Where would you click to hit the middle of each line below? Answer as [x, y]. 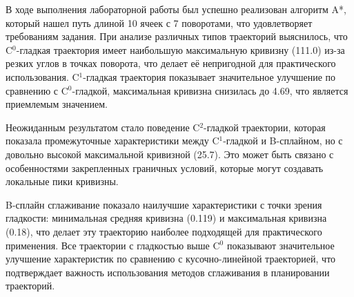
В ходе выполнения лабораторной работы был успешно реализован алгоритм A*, [176, 9]
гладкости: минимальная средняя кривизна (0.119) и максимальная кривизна [166, 218]
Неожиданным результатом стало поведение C [103, 127]
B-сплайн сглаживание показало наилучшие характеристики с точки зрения [164, 204]
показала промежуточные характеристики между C [112, 141]
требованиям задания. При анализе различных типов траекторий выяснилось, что [177, 36]
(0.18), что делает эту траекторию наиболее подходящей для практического [164, 231]
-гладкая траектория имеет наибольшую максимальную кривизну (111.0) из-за [180, 49]
